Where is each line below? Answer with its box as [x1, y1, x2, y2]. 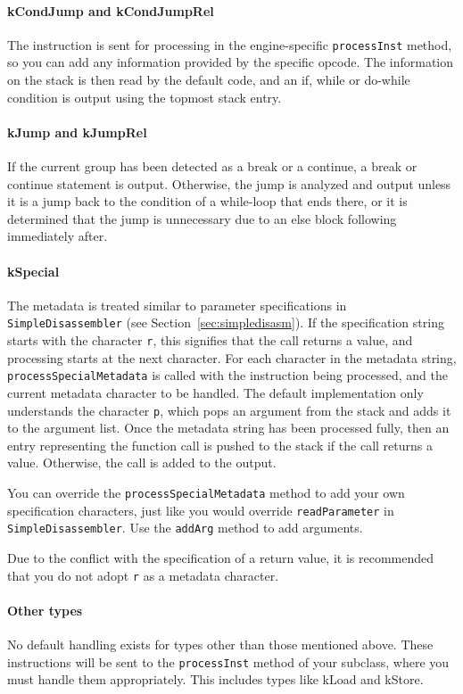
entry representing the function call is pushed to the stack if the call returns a [7, 435, 433, 454]
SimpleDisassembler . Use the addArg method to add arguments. [7, 518, 363, 537]
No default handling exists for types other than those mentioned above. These [7, 635, 434, 653]
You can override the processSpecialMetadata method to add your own [7, 483, 405, 501]
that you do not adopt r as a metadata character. [7, 566, 279, 584]
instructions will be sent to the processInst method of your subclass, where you [7, 652, 450, 671]
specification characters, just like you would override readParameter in [7, 500, 394, 519]
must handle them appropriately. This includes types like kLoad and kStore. [7, 670, 424, 689]
